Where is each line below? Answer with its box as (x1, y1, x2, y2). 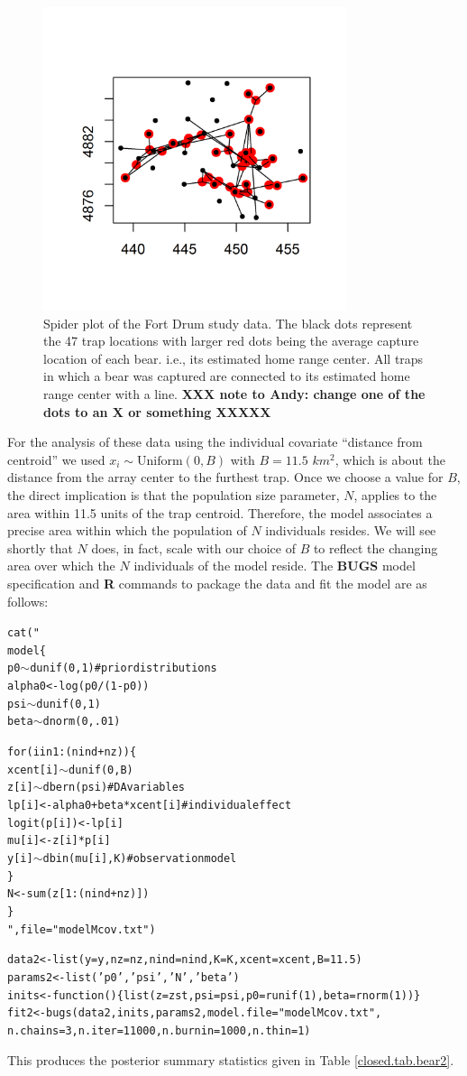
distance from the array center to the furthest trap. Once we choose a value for (7, 468, 444, 487)
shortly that (7, 538, 73, 557)
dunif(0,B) (69, 763, 133, 776)
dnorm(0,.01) (42, 715, 121, 728)
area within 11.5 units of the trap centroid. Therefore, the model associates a (7, 503, 433, 522)
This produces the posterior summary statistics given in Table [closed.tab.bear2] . (7, 1050, 454, 1069)
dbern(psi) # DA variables (42, 781, 185, 794)
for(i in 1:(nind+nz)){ (7, 746, 137, 759)
